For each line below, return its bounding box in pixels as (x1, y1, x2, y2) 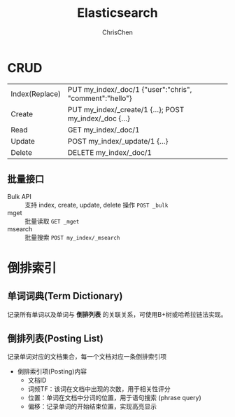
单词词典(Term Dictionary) (7, 290, 123, 302)
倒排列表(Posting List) (7, 332, 104, 344)
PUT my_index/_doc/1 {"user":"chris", (67, 84, 192, 94)
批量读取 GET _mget (24, 217, 80, 225)
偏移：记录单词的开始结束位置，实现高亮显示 (27, 402, 157, 411)
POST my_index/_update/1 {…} (67, 136, 169, 146)
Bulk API (7, 192, 31, 200)
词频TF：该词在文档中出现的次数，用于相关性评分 (27, 385, 171, 393)
